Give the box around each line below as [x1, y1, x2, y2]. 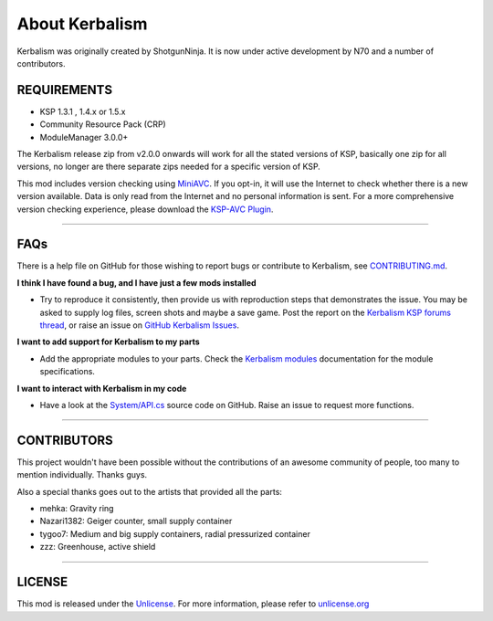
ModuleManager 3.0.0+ [39, 132, 129, 142]
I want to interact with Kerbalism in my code [16, 383, 187, 394]
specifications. [39, 366, 96, 377]
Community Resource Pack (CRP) [39, 119, 166, 130]
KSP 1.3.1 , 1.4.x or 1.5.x [39, 106, 126, 117]
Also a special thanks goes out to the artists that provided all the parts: [16, 486, 283, 497]
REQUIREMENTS [16, 82, 113, 98]
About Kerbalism [16, 14, 148, 34]
